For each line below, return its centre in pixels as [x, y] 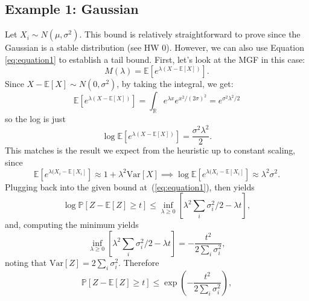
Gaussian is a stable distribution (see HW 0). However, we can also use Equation [155, 47]
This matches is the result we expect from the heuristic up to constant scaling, [150, 150]
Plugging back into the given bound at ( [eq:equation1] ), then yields [130, 186]
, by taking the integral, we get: [175, 84]
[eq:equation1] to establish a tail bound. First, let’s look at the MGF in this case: [155, 59]
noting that [26, 262]
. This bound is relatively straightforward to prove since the [190, 34]
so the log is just [35, 119]
